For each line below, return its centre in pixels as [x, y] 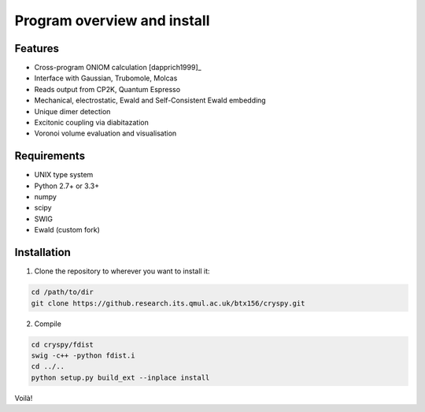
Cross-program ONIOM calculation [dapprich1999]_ [118, 68]
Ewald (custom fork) [67, 230]
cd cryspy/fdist [63, 344]
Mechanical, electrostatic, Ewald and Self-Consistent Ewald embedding [150, 100]
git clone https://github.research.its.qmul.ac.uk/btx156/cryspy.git [168, 303]
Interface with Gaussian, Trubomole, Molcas [106, 78]
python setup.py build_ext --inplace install [120, 377]
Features [37, 48]
